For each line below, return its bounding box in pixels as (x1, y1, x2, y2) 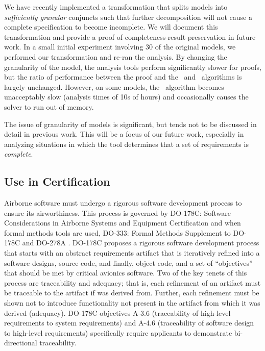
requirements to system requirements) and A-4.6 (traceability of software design (4, 317, 254, 328)
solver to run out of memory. (4, 101, 94, 112)
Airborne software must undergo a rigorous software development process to (4, 197, 242, 208)
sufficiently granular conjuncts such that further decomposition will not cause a (4, 11, 252, 22)
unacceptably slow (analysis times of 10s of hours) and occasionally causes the (4, 91, 249, 102)
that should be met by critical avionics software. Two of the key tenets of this (4, 267, 247, 278)
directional (4, 337, 37, 348)
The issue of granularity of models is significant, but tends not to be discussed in (4, 118, 257, 129)
